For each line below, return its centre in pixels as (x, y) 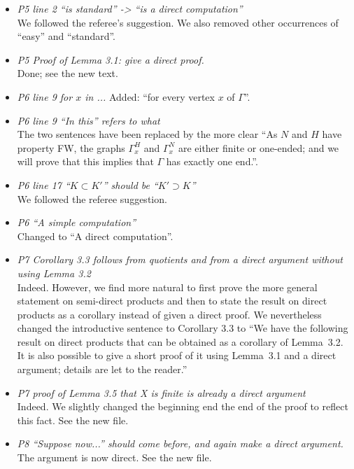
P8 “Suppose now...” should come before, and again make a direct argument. (180, 443)
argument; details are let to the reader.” (102, 369)
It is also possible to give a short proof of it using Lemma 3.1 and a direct (177, 355)
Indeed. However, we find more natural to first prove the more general (167, 287)
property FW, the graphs (71, 147)
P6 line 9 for (45, 96)
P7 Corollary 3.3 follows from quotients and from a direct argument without (180, 259)
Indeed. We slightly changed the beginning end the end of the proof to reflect (183, 406)
